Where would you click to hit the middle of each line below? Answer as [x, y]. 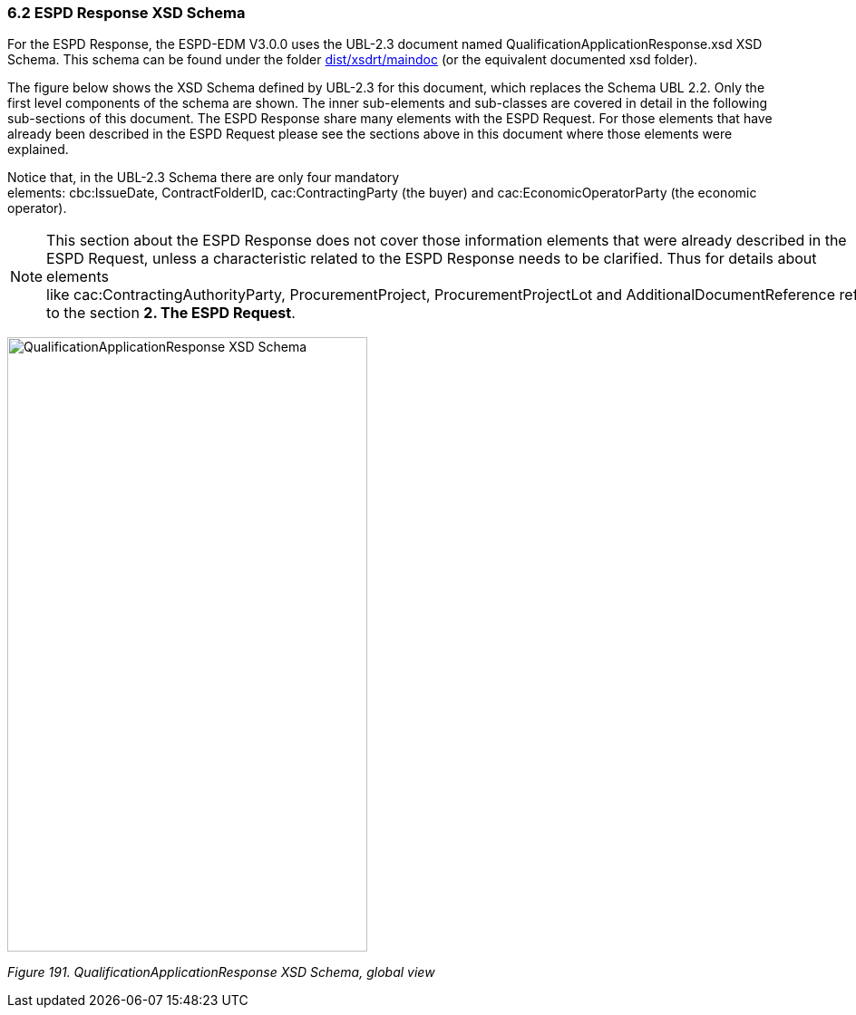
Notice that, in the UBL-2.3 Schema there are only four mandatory [204, 178]
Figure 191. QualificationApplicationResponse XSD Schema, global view [221, 972]
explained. [38, 150]
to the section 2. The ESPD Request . [171, 313]
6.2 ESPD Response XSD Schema [126, 13]
